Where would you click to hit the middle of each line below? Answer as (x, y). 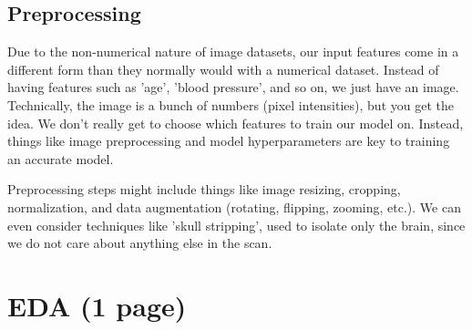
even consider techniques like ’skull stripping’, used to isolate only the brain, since (236, 225)
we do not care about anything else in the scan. (140, 243)
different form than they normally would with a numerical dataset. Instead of (223, 69)
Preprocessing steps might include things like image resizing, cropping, (204, 189)
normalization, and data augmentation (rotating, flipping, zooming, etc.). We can (234, 206)
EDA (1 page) (97, 305)
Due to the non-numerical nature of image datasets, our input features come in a (233, 52)
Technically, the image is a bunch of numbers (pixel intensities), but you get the (231, 104)
